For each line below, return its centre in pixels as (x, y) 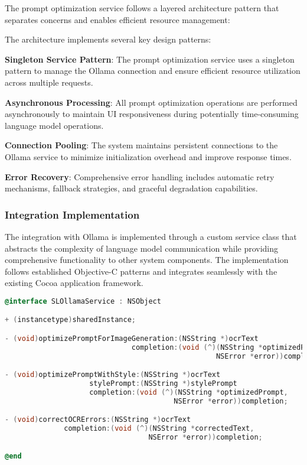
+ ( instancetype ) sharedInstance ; (70, 320)
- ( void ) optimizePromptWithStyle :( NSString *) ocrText (113, 375)
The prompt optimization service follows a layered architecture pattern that (142, 8)
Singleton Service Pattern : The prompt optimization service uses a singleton (150, 59)
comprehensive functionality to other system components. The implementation (147, 260)
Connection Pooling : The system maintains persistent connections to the (141, 145)
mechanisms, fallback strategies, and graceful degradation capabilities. (131, 188)
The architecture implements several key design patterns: (108, 39)
